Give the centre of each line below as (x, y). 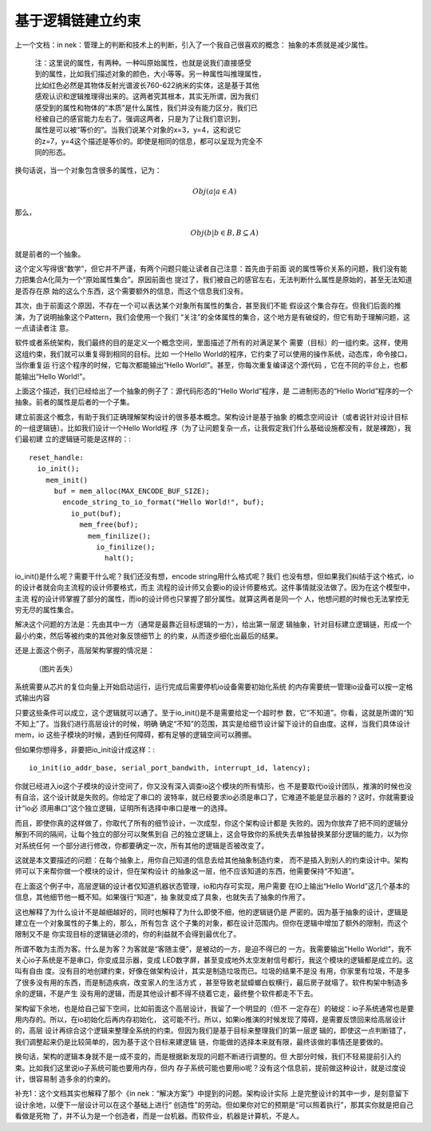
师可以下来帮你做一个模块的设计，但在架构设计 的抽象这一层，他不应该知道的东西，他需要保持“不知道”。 (187, 871)
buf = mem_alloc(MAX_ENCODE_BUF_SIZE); (132, 491)
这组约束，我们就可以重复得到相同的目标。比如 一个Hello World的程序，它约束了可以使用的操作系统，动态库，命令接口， (213, 354)
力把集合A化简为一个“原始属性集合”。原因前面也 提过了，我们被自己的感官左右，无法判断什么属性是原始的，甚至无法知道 (214, 280)
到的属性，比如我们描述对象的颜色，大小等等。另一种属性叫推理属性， (150, 74)
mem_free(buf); (109, 525)
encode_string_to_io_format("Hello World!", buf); (164, 502)
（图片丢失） (56, 668)
